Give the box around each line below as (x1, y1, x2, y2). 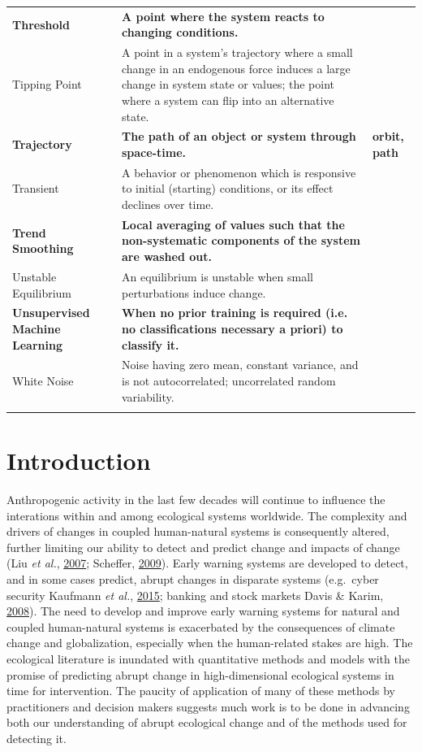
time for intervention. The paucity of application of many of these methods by (6, 682, 395, 699)
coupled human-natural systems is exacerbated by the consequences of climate (6, 618, 395, 635)
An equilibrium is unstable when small (121, 267, 313, 285)
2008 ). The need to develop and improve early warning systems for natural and (6, 602, 400, 619)
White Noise (12, 372, 74, 389)
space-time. (121, 144, 186, 160)
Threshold (12, 15, 70, 33)
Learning (12, 336, 62, 353)
